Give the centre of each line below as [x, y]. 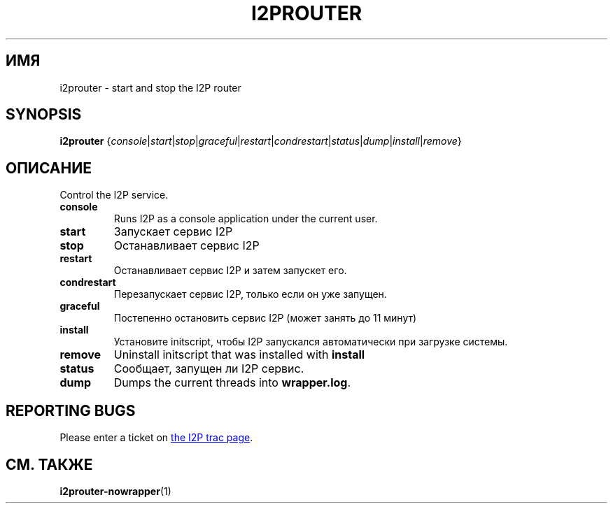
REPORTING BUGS [71, 410]
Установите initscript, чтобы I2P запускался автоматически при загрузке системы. [311, 342]
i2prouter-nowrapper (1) [115, 491]
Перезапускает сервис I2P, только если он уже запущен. [250, 294]
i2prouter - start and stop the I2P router [150, 87]
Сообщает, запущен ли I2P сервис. [209, 369]
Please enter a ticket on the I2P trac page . [156, 438]
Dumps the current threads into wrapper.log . [232, 383]
